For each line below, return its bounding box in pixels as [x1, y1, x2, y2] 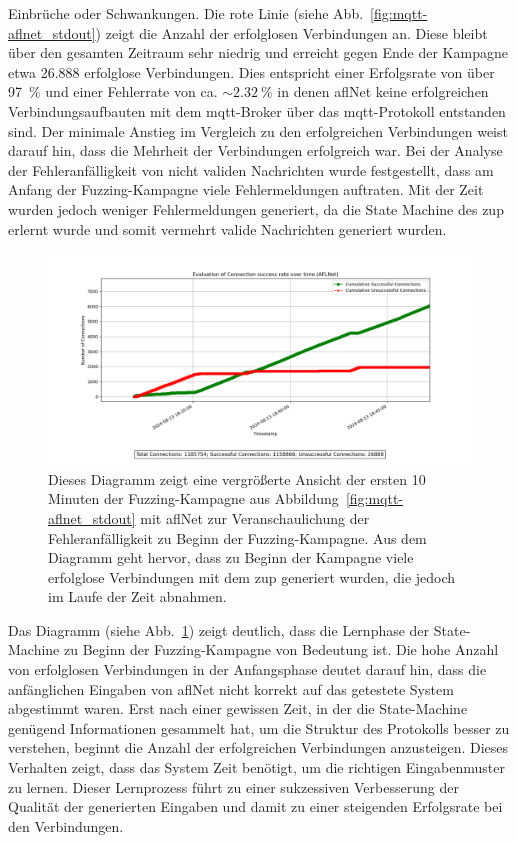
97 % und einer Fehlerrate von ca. [8, 81, 218, 102]
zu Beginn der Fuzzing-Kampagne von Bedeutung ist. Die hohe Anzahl [63, 639, 499, 660]
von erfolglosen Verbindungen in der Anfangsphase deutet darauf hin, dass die [8, 659, 487, 680]
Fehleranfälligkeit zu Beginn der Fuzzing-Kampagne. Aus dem [48, 527, 427, 548]
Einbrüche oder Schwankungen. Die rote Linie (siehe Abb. [8, 3, 364, 23]
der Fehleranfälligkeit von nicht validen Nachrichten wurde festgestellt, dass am [8, 159, 494, 180]
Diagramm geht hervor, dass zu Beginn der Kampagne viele [48, 547, 414, 568]
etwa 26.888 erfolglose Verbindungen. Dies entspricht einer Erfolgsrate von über [8, 61, 495, 82]
